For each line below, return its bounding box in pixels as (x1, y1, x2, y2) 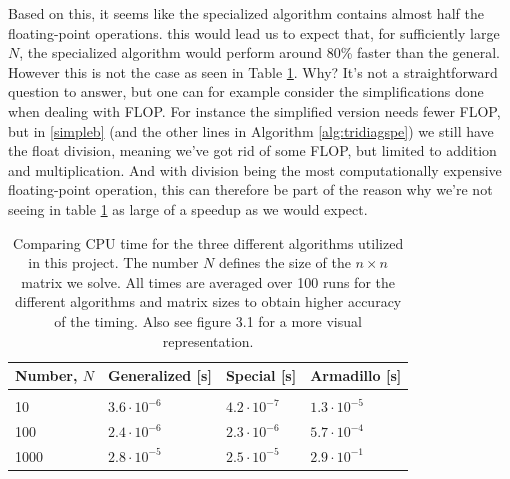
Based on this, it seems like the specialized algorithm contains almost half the (8, 3, 484, 23)
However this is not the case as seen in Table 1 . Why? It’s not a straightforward (8, 61, 498, 82)
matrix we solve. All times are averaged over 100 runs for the (21, 271, 395, 292)
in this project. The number (28, 252, 199, 273)
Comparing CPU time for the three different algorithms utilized (13, 232, 404, 253)
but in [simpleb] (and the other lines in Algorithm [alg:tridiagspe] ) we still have (8, 120, 494, 141)
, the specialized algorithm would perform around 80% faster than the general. (19, 42, 500, 63)
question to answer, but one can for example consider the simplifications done (8, 81, 484, 102)
